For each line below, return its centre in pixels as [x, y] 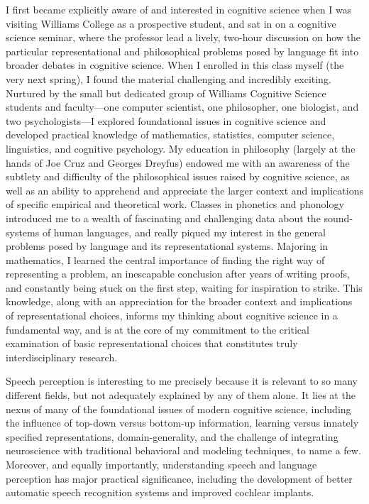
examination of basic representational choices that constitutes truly [152, 343]
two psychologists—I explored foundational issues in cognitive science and [166, 120]
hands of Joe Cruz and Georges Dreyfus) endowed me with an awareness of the [178, 162]
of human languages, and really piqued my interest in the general [184, 232]
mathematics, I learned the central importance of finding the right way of [165, 259]
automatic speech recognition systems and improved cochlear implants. [160, 492]
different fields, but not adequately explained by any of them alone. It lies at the [181, 395]
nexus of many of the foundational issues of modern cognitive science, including [178, 409]
